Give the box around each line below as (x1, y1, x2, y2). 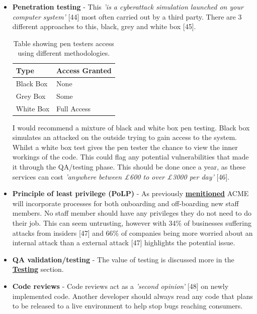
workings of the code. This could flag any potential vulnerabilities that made (12, 151, 249, 162)
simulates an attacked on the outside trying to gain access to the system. (12, 132, 237, 142)
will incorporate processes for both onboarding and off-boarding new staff (12, 198, 239, 208)
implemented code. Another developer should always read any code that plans (12, 290, 253, 301)
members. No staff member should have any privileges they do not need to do (12, 208, 252, 218)
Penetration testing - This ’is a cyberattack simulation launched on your (12, 2, 243, 12)
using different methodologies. (18, 48, 110, 58)
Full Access (56, 103, 91, 113)
